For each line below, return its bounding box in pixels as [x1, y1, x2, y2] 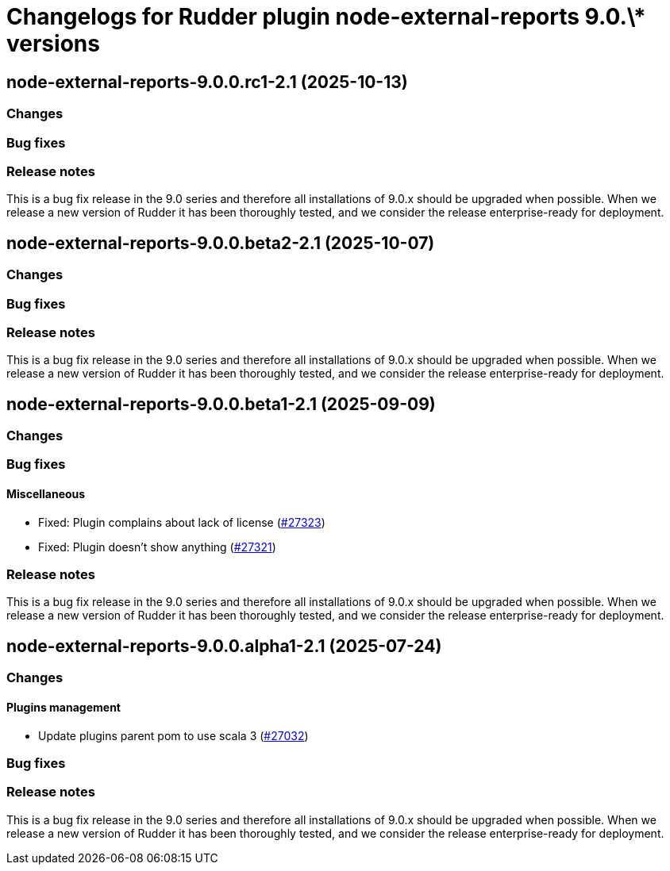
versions [6, 30, 100, 57]
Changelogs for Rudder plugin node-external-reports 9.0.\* [6, 3, 646, 30]
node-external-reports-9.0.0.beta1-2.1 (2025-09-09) [6, 393, 436, 414]
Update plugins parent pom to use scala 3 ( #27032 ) [38, 728, 309, 742]
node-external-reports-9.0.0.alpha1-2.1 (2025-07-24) [6, 635, 442, 656]
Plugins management [6, 700, 121, 714]
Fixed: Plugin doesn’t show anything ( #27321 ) [38, 539, 276, 554]
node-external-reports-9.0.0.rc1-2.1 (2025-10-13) [6, 71, 408, 92]
